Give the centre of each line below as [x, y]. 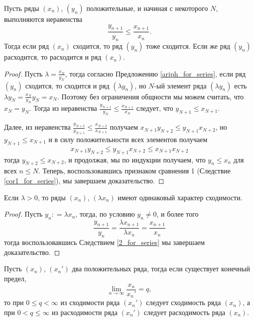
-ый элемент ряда [180, 85]
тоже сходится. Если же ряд [188, 46]
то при [14, 302]
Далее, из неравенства [37, 127]
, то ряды [52, 197]
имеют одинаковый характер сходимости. [180, 197]
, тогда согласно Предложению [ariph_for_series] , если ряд [155, 73]
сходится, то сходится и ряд [67, 85]
